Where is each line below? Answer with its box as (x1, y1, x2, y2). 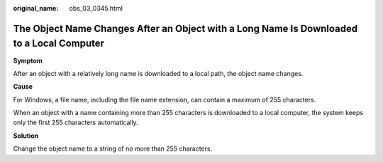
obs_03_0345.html (69, 4, 123, 12)
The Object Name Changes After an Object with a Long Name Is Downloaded (13, 22, 358, 35)
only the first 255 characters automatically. (13, 118, 138, 127)
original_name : (13, 4, 59, 12)
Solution (13, 131, 39, 140)
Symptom (13, 56, 43, 65)
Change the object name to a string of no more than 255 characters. (13, 144, 213, 153)
